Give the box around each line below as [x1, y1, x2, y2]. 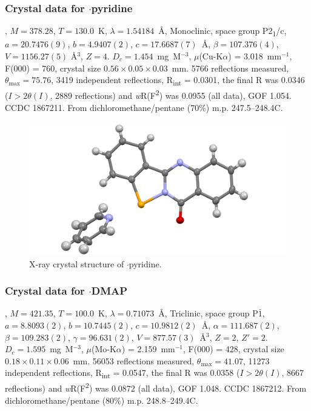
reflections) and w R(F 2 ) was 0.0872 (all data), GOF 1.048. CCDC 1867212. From [5, 380, 307, 395]
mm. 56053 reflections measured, [73, 354, 195, 367]
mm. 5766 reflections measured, [172, 61, 289, 74]
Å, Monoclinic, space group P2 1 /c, [158, 24, 287, 39]
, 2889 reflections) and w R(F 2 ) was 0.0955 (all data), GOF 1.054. [50, 87, 292, 101]
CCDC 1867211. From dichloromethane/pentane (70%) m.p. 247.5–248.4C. [5, 101, 283, 113]
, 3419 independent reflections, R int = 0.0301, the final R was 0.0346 [51, 73, 305, 87]
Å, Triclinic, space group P [158, 307, 258, 319]
